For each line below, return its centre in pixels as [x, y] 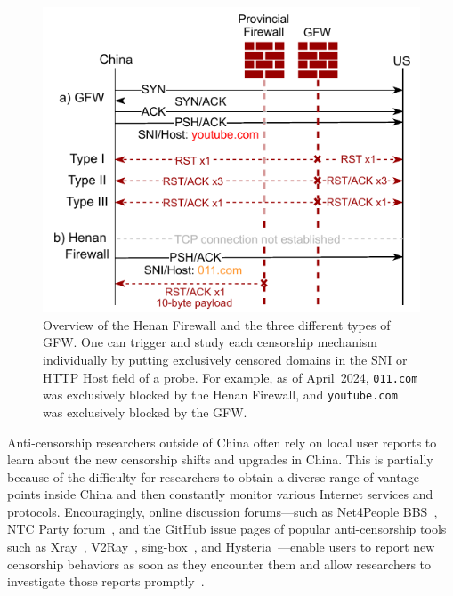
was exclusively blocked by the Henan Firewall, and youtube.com [220, 395]
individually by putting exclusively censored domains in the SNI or [225, 360]
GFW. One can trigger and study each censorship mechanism [210, 342]
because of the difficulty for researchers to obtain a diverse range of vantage [213, 476]
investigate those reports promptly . [106, 581]
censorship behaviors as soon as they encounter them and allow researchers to [219, 564]
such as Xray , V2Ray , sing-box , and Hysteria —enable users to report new [221, 547]
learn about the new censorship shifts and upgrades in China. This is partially [220, 459]
